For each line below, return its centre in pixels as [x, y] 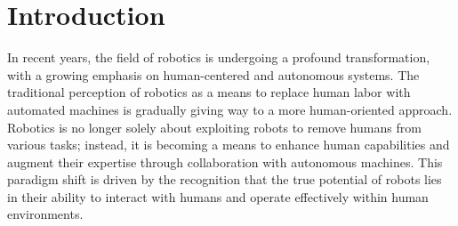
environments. [45, 214]
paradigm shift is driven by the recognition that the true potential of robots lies [225, 179]
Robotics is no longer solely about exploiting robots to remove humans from [214, 127]
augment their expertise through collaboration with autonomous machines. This [225, 161]
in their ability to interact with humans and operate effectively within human [218, 196]
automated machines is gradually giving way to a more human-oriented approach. [230, 109]
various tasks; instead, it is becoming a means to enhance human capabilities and [229, 145]
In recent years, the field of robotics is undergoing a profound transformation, [219, 57]
